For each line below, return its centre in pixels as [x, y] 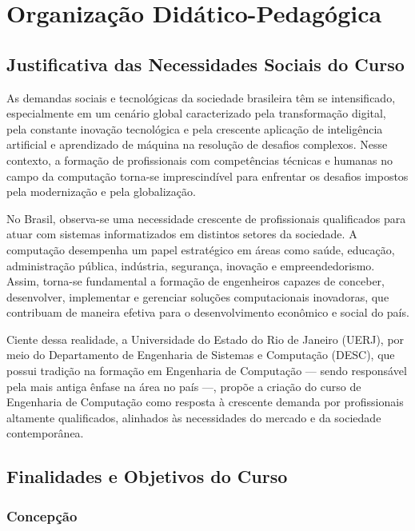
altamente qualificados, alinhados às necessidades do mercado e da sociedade [194, 417]
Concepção [42, 515]
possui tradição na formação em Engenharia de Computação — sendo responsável [207, 371]
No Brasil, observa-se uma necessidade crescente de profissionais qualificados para [206, 218]
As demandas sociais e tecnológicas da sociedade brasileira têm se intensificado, [201, 97]
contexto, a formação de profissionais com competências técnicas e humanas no [200, 160]
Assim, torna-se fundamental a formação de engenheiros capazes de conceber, [196, 281]
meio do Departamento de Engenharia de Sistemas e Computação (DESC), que [201, 355]
